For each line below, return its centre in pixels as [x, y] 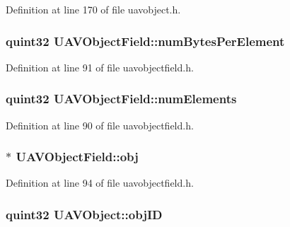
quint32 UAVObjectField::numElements [121, 99]
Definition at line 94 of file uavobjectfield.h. [100, 183]
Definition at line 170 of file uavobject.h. [93, 9]
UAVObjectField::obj [77, 157]
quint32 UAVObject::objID [84, 214]
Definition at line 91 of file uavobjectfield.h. [100, 67]
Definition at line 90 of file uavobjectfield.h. [100, 125]
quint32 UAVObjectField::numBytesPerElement [145, 41]
